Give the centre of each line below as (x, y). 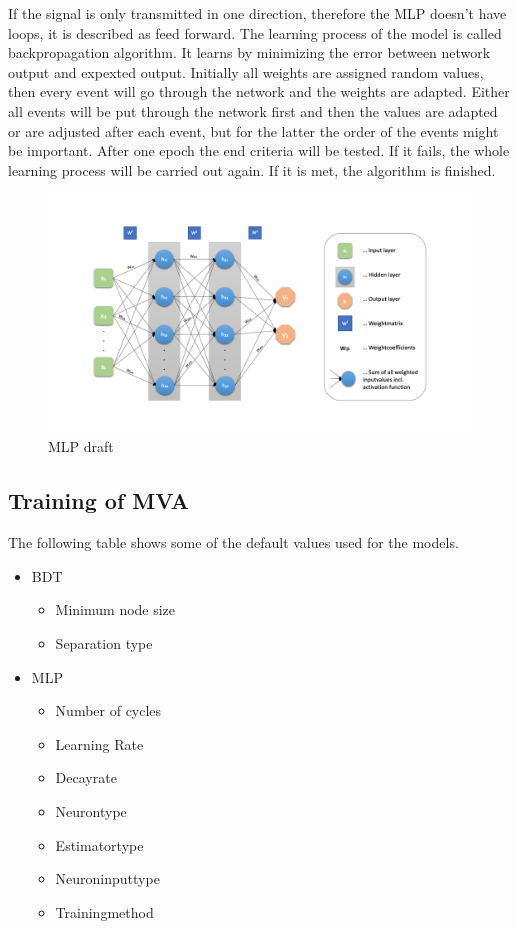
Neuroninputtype (107, 878)
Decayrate (86, 777)
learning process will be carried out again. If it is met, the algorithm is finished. (252, 169)
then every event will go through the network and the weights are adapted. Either (259, 91)
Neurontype (91, 810)
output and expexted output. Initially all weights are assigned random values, (246, 71)
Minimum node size (115, 609)
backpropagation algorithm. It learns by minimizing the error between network (249, 52)
